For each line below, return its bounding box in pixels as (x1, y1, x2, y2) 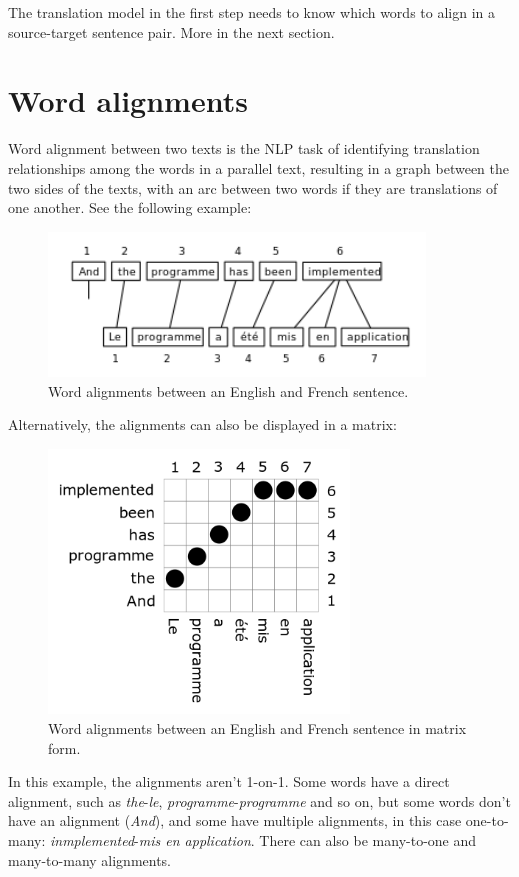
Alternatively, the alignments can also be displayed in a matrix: (8, 414, 397, 435)
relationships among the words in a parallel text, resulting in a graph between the (8, 157, 510, 178)
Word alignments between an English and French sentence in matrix (48, 717, 467, 738)
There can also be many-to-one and (259, 829, 477, 850)
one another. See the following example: (8, 197, 252, 218)
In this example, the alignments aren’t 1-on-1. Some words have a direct (8, 771, 450, 792)
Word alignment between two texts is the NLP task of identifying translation (8, 138, 480, 159)
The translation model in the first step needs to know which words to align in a (8, 2, 495, 22)
